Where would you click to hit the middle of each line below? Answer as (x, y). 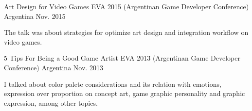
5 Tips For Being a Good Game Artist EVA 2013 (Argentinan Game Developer (122, 58)
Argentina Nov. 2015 (35, 16)
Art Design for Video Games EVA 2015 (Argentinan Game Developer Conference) (126, 6)
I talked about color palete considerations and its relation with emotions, (113, 84)
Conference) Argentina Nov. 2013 (54, 67)
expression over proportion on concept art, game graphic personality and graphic (125, 93)
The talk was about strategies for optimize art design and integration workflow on (126, 32)
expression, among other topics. (51, 103)
